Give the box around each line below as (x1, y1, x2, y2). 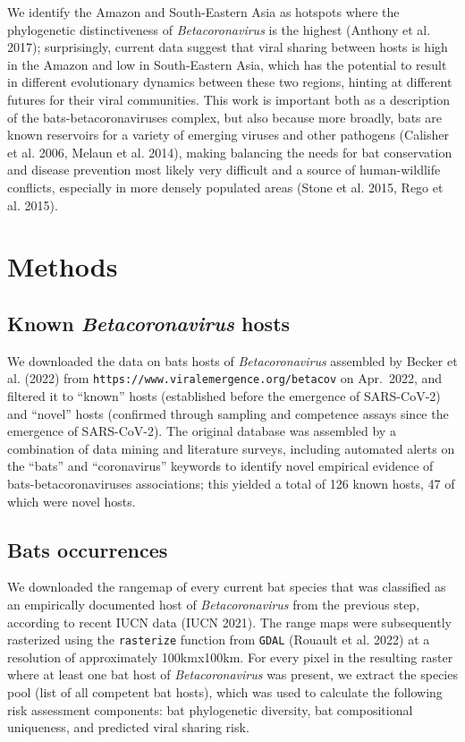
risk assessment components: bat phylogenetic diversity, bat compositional (7, 700, 413, 719)
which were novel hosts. (7, 491, 136, 510)
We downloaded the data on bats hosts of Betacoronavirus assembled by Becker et (7, 351, 458, 370)
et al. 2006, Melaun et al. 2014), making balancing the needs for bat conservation (7, 142, 452, 161)
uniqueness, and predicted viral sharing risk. (7, 718, 249, 737)
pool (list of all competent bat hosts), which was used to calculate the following (7, 682, 443, 701)
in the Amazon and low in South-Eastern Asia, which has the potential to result (7, 55, 447, 73)
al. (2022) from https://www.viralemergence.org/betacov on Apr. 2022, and (7, 369, 443, 388)
